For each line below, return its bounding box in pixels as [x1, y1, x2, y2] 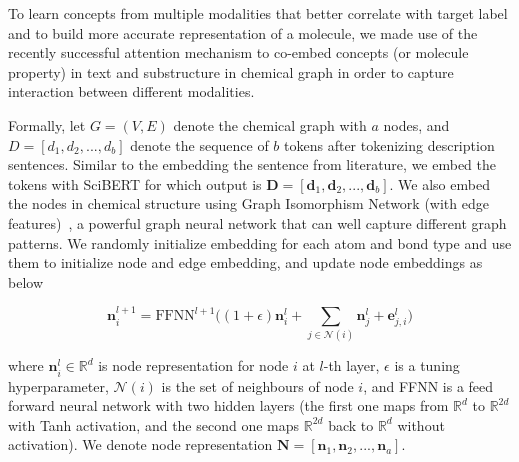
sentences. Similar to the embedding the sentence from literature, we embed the [8, 154, 496, 175]
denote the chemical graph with [173, 114, 367, 135]
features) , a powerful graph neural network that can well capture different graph [8, 212, 507, 233]
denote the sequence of [130, 134, 269, 155]
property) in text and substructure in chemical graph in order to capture [8, 61, 454, 82]
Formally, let [8, 114, 86, 135]
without [397, 414, 445, 435]
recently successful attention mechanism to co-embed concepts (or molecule [8, 42, 469, 63]
